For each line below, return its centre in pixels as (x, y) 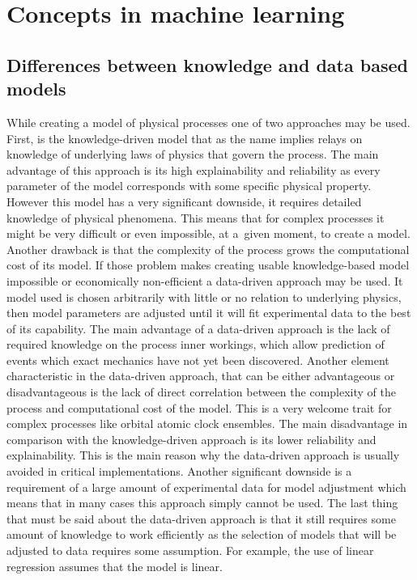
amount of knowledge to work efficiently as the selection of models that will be (202, 534)
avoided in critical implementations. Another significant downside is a (179, 471)
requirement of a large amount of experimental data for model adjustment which (206, 487)
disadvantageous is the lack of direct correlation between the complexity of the (201, 392)
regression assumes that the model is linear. (115, 566)
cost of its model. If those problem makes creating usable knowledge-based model (208, 265)
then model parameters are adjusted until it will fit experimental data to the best (209, 313)
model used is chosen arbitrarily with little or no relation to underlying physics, (204, 296)
